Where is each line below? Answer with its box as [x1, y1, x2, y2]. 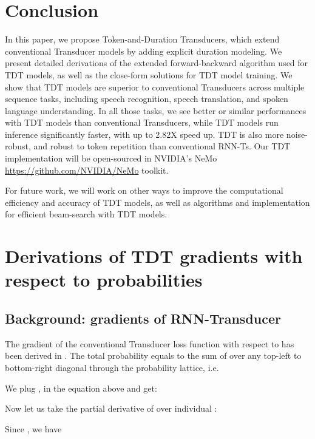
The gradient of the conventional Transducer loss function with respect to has [5, 337, 294, 350]
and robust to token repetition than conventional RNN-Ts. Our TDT [33, 140, 291, 152]
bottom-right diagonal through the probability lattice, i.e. [5, 361, 219, 373]
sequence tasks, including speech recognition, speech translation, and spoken [5, 92, 288, 105]
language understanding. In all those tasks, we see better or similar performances [5, 104, 307, 117]
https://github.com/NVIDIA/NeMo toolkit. [5, 163, 169, 176]
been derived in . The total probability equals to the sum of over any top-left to [5, 349, 302, 362]
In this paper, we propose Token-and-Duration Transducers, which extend [5, 33, 280, 46]
